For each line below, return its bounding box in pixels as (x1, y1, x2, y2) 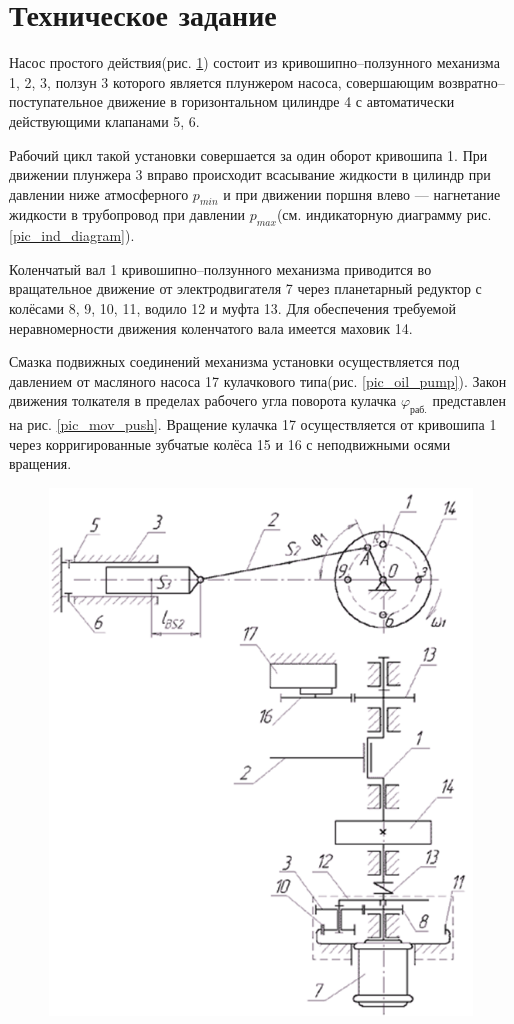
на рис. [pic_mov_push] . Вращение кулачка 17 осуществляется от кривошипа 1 (9, 414, 497, 435)
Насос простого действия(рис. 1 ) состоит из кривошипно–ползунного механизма (9, 52, 500, 73)
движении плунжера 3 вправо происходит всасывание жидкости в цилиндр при (9, 164, 491, 185)
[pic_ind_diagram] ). (9, 225, 135, 246)
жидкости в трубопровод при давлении (9, 204, 246, 225)
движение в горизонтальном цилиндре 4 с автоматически (107, 91, 455, 112)
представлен (432, 390, 506, 411)
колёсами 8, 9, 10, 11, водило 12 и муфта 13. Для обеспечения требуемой (9, 298, 456, 319)
